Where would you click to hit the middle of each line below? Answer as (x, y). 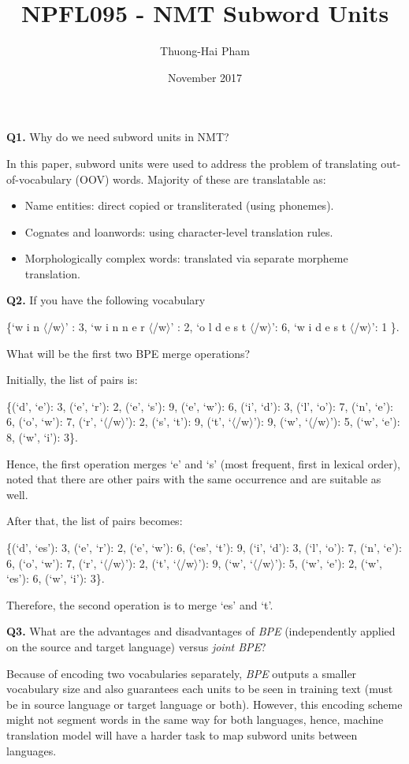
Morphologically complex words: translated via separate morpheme (186, 258)
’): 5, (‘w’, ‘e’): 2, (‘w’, (328, 563)
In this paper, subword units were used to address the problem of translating (192, 163)
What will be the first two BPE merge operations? (128, 353)
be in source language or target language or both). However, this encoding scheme (204, 704)
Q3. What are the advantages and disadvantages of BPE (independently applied (201, 631)
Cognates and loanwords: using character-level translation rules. (179, 231)
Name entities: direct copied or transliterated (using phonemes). (179, 205)
